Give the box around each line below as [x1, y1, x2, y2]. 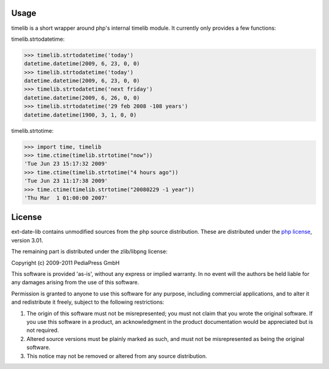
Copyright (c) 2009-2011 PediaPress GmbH [11, 259, 120, 266]
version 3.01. [11, 236, 43, 244]
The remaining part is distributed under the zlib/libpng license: [11, 248, 168, 255]
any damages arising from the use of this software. [11, 279, 140, 286]
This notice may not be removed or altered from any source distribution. [26, 352, 207, 359]
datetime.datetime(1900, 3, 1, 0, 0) [24, 111, 137, 118]
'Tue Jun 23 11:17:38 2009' [24, 177, 108, 184]
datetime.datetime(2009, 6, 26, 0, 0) [24, 94, 140, 101]
